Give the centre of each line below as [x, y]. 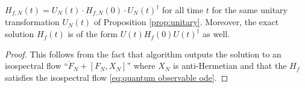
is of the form [93, 34]
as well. [216, 34]
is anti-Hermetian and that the [230, 66]
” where [141, 66]
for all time [183, 10]
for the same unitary [250, 10]
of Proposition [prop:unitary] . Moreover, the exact [186, 22]
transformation [32, 22]
